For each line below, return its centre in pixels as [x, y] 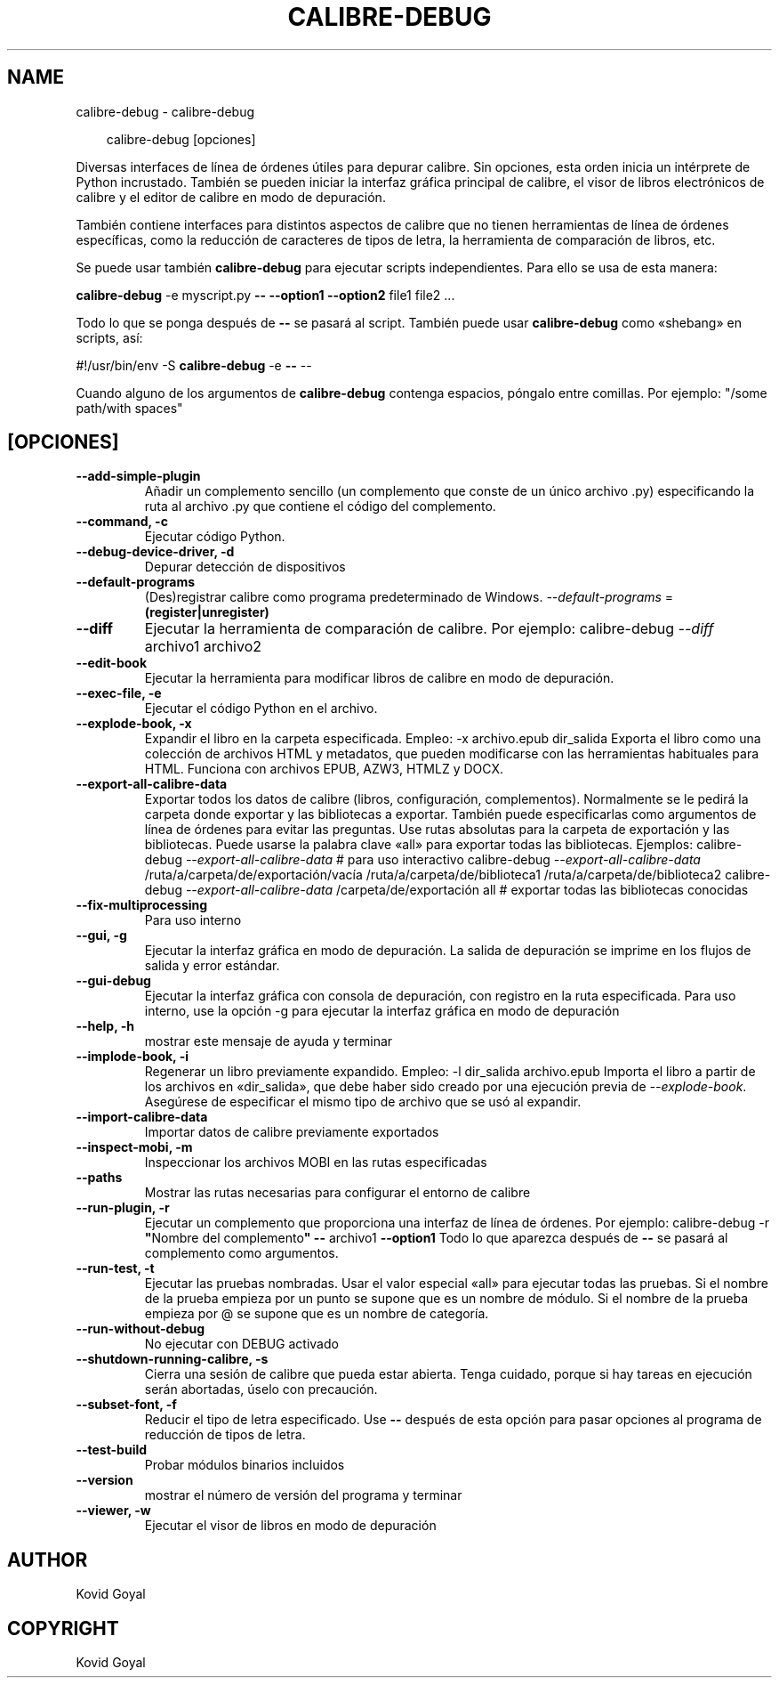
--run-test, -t [115, 1268]
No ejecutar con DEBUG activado [241, 1344]
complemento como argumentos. [241, 1253]
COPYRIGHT [63, 1628]
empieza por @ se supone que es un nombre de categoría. [317, 1314]
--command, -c [122, 522]
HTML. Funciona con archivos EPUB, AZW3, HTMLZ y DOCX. [324, 769]
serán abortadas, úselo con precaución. [261, 1389]
